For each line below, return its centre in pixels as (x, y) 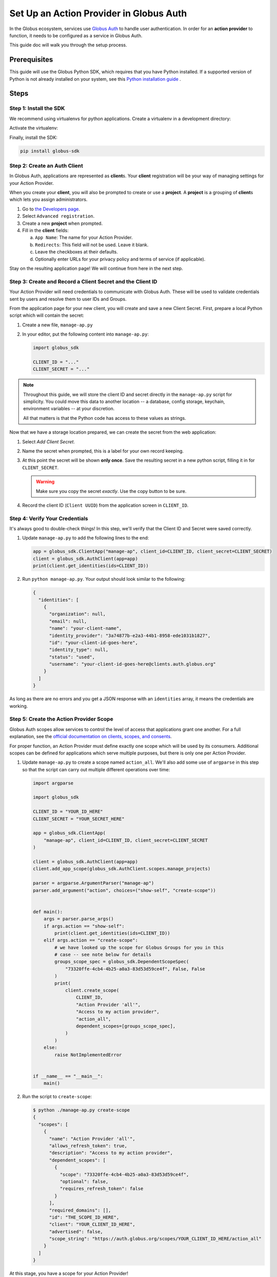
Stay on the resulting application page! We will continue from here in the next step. (96, 268)
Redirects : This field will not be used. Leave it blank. (92, 245)
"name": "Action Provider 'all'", (92, 1139)
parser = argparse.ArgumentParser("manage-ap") (93, 883)
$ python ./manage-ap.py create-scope (81, 1110)
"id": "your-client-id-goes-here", (94, 643)
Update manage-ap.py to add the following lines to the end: (85, 538)
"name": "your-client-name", (85, 629)
